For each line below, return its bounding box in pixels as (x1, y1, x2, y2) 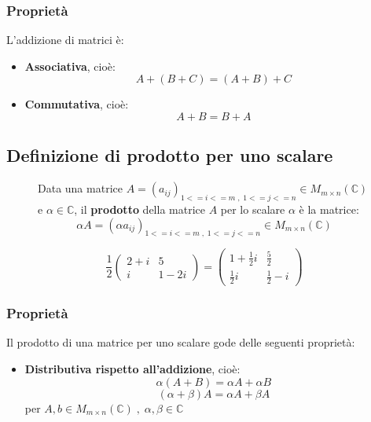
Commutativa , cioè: (24, 96, 129, 112)
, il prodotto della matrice (74, 201, 205, 217)
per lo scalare (220, 201, 285, 217)
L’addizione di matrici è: (6, 31, 124, 48)
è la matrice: (299, 201, 359, 217)
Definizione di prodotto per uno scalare (6, 143, 333, 167)
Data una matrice (38, 180, 123, 196)
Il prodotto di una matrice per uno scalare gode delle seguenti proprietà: (6, 334, 355, 350)
